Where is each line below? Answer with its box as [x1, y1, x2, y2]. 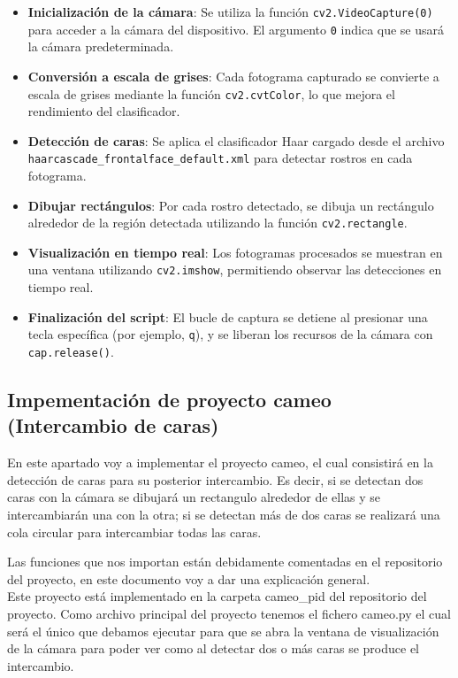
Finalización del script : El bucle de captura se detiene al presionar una [27, 307, 428, 326]
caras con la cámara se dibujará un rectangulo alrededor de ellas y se [7, 488, 381, 506]
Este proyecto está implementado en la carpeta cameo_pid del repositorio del [7, 587, 427, 605]
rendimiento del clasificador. [27, 102, 180, 120]
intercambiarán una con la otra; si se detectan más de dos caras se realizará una [7, 505, 440, 523]
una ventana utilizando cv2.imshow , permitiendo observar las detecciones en [27, 260, 442, 279]
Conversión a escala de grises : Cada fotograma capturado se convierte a [27, 66, 439, 85]
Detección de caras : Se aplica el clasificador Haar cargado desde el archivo [27, 131, 445, 150]
